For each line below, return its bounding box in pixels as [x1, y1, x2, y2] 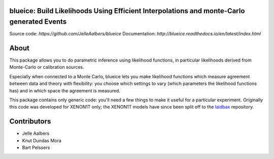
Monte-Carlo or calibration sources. [9, 64, 84, 70]
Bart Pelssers [22, 144, 50, 151]
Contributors [9, 117, 51, 126]
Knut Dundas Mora [22, 137, 62, 143]
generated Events [9, 18, 67, 26]
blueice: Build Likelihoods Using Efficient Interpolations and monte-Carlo [9, 7, 245, 15]
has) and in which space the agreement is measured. [9, 87, 120, 93]
